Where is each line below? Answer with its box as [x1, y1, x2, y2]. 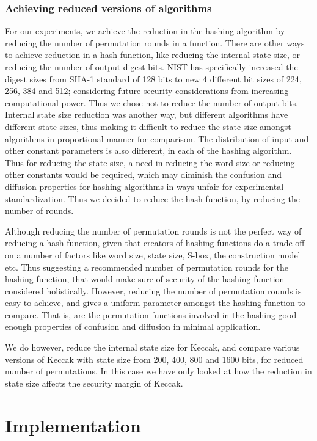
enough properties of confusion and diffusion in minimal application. [5, 320, 261, 333]
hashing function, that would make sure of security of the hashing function [5, 272, 285, 285]
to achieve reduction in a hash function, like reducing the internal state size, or [5, 48, 300, 61]
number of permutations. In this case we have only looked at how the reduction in [5, 365, 312, 377]
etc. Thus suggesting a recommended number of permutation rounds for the [5, 260, 289, 273]
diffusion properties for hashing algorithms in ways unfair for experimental [5, 180, 284, 192]
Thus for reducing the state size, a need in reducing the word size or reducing [5, 156, 295, 169]
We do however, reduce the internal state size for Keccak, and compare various [5, 341, 300, 354]
